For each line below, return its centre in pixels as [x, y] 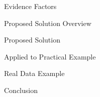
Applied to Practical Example [50, 56]
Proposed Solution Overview [48, 23]
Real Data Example [34, 73]
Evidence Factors [30, 6]
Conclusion [21, 90]
